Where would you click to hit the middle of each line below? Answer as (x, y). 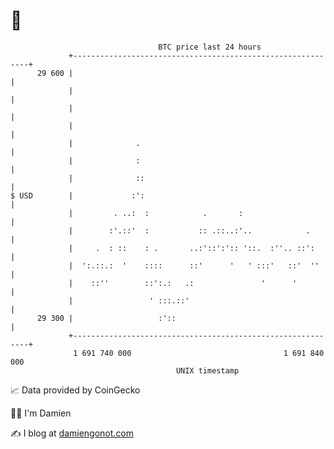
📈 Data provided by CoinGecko (75, 390)
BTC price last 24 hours (210, 47)
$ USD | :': (77, 195)
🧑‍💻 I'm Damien (41, 413)
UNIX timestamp (207, 370)
